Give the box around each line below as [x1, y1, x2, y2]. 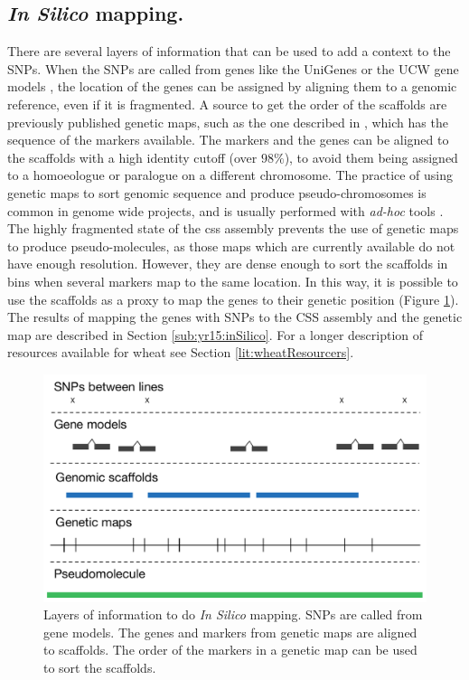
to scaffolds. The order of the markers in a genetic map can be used [43, 640, 417, 659]
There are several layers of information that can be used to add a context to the [7, 42, 451, 61]
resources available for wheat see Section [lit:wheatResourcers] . [7, 343, 354, 362]
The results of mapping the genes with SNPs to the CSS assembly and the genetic [7, 307, 463, 326]
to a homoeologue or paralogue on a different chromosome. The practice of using [7, 165, 454, 184]
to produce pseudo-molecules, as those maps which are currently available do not [7, 236, 455, 255]
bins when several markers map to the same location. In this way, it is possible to [7, 271, 458, 290]
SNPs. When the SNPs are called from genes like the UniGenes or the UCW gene [7, 59, 459, 78]
